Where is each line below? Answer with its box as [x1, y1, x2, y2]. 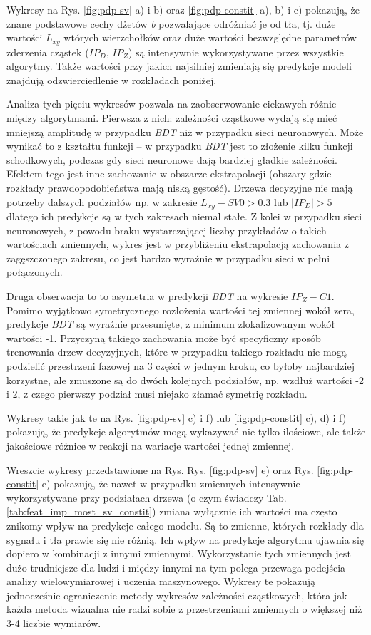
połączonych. [6, 264, 63, 279]
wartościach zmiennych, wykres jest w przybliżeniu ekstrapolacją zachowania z [6, 237, 349, 252]
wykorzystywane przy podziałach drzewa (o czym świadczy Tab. [6, 490, 287, 505]
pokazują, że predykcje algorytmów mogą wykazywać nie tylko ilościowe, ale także [6, 424, 366, 439]
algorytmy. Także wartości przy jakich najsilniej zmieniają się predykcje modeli [6, 58, 352, 73]
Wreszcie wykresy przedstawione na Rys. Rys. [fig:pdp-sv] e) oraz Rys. [6, 462, 314, 477]
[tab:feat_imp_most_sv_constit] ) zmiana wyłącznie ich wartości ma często [6, 504, 337, 519]
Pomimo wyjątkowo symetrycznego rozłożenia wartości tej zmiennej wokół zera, [6, 302, 355, 317]
